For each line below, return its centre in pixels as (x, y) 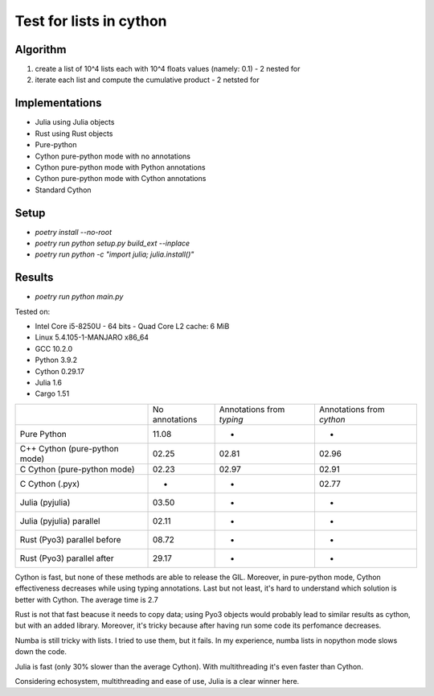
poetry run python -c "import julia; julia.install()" (115, 254)
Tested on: (33, 311)
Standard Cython (63, 190)
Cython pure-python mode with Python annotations (120, 167)
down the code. (41, 652)
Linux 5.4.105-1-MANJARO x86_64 (92, 337)
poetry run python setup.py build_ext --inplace (113, 243)
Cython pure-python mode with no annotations (113, 156)
